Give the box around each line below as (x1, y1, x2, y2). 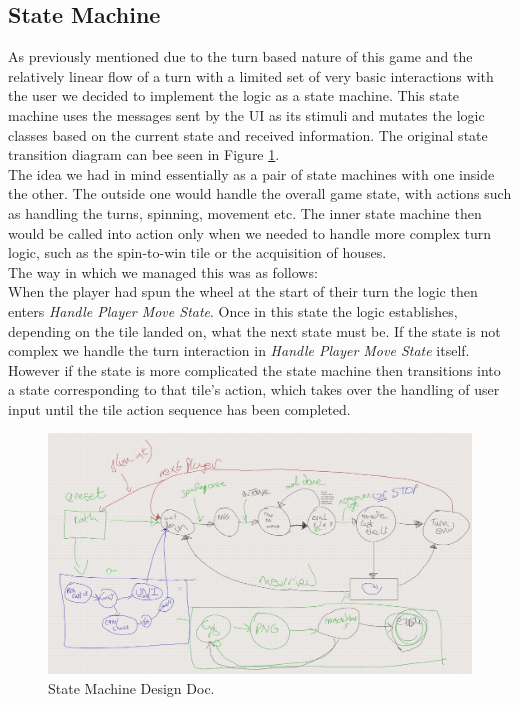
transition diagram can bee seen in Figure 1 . (8, 144, 280, 165)
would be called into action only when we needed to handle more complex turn (8, 222, 492, 243)
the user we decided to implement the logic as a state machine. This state (8, 85, 460, 106)
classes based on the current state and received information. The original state (8, 124, 488, 145)
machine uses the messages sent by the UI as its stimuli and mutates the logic (8, 104, 485, 125)
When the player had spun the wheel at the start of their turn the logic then (8, 281, 478, 302)
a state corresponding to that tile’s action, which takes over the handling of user (8, 379, 500, 400)
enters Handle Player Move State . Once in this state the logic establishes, (8, 300, 458, 321)
